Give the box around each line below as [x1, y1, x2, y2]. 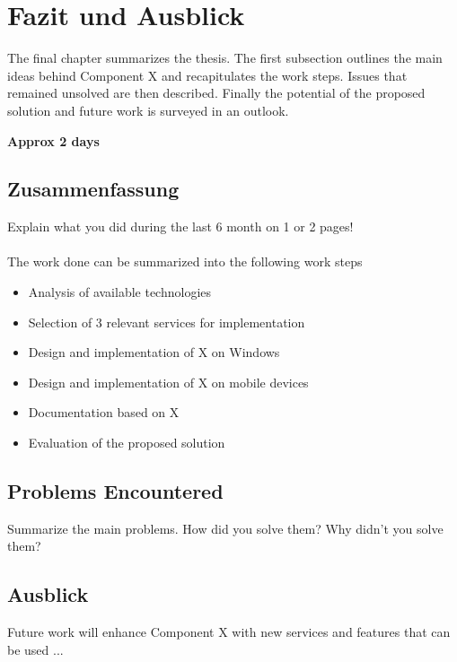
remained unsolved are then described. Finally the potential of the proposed [7, 83, 426, 102]
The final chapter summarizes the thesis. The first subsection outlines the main [7, 48, 443, 67]
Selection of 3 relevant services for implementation [28, 312, 305, 331]
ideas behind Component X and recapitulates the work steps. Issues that [7, 65, 408, 84]
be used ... [7, 640, 64, 658]
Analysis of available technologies [28, 283, 212, 301]
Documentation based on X [28, 403, 180, 422]
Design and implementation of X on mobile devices [28, 372, 309, 391]
